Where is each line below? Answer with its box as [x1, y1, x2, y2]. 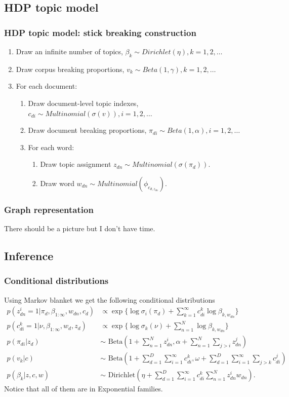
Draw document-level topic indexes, [28, 97, 139, 108]
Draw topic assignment [40, 159, 111, 169]
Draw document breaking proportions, [28, 125, 147, 135]
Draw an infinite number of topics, [16, 46, 123, 56]
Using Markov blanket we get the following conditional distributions [4, 294, 215, 305]
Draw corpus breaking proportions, [16, 63, 125, 74]
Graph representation [4, 203, 94, 215]
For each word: [28, 141, 74, 152]
